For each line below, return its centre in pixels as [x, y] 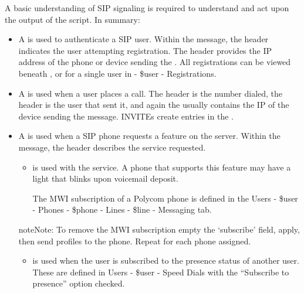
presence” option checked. [79, 283]
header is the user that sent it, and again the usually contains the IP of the [154, 105]
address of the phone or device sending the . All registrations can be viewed [155, 62]
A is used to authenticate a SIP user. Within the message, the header [143, 39]
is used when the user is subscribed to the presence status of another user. [166, 260]
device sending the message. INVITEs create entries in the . [126, 116]
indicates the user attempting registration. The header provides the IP [145, 50]
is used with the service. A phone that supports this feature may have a [162, 167]
